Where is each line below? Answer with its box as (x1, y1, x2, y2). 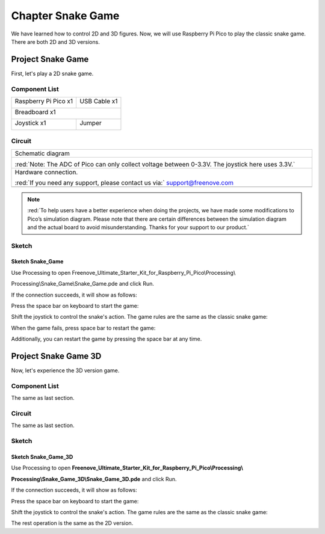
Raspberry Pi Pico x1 (14, 97, 73, 105)
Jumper (79, 118, 102, 127)
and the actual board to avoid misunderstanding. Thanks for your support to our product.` (27, 223, 250, 231)
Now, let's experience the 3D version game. (11, 367, 120, 374)
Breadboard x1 (14, 108, 57, 116)
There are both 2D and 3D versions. (11, 38, 101, 45)
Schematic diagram (14, 149, 70, 158)
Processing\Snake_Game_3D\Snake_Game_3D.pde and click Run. (11, 475, 177, 482)
